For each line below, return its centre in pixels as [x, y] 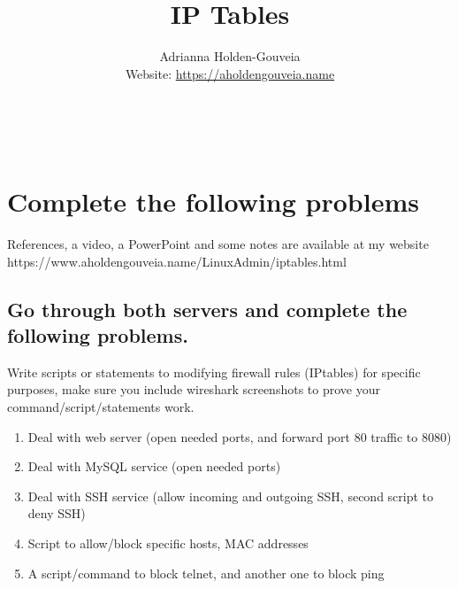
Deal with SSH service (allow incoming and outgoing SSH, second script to [231, 496]
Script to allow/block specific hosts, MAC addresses [168, 542]
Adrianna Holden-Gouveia [230, 56]
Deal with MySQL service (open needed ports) [154, 466]
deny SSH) [57, 513]
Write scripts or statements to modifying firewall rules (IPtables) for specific [214, 372]
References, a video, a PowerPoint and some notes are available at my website [218, 244]
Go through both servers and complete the [207, 309]
